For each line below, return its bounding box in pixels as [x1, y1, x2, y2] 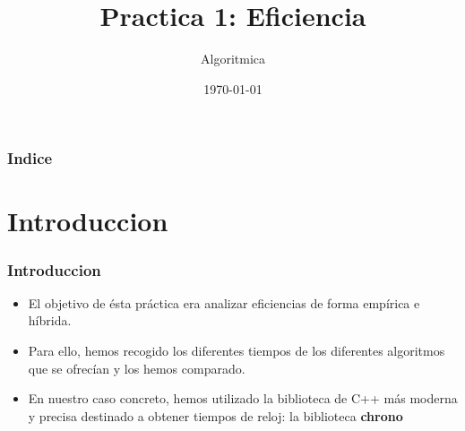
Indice [7, 147, 53, 169]
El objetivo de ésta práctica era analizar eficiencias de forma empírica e [28, 293, 420, 312]
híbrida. [28, 311, 72, 330]
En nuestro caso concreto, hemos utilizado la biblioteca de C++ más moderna [28, 389, 458, 408]
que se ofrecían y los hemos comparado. [28, 358, 245, 377]
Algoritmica [201, 49, 265, 68]
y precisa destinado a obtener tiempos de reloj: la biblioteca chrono [28, 406, 403, 425]
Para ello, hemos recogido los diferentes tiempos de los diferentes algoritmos [28, 341, 445, 360]
